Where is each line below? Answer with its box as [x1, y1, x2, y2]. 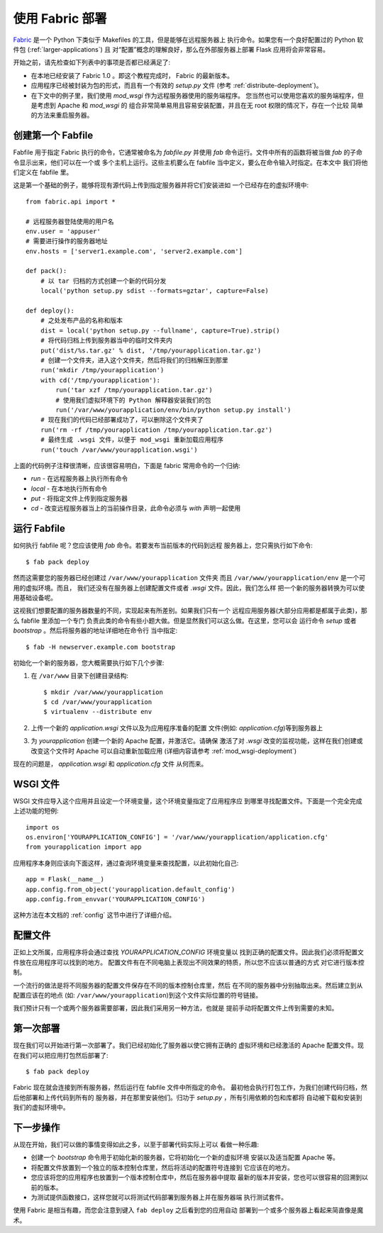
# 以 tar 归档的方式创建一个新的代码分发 [40, 277, 167, 285]
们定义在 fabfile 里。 [13, 167, 73, 177]
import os [26, 823, 60, 831]
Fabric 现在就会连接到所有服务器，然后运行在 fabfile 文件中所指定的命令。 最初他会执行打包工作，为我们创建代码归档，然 [13, 1083, 368, 1092]
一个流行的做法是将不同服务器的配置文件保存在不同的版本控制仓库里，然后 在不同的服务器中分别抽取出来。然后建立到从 [13, 981, 363, 989]
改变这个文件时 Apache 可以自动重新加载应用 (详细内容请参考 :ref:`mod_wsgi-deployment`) [30, 747, 297, 755]
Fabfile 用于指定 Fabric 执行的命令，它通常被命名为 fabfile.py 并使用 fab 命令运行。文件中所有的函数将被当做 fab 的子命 [13, 148, 363, 157]
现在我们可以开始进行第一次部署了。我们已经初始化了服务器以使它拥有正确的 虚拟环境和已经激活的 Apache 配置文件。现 [13, 1041, 365, 1049]
